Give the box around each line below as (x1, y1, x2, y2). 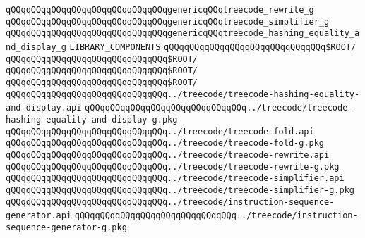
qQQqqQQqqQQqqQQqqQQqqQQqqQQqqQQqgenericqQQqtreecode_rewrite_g (6, 5, 314, 15)
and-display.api (6, 103, 82, 113)
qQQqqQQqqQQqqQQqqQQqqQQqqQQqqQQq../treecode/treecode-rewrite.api (6, 149, 330, 160)
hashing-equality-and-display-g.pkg (6, 114, 178, 125)
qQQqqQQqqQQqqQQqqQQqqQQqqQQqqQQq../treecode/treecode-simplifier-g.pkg (6, 184, 354, 195)
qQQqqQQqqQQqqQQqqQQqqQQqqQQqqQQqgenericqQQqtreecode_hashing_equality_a (6, 28, 360, 39)
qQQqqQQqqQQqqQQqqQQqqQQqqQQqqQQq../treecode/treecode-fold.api (6, 126, 314, 137)
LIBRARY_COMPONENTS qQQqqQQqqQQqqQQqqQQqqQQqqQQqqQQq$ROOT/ (69, 42, 357, 52)
